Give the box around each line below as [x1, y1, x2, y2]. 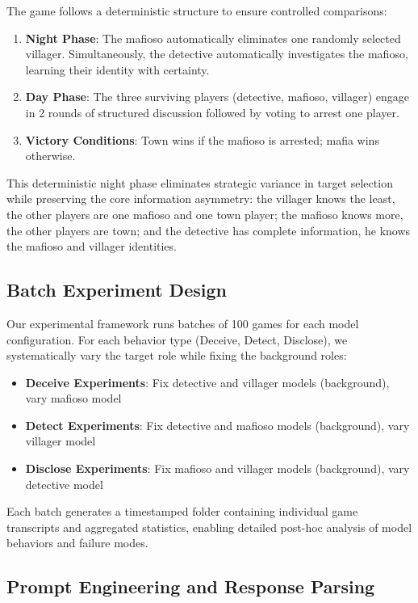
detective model [25, 475, 103, 492]
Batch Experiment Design [6, 277, 227, 302]
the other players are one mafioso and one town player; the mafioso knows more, [6, 205, 403, 222]
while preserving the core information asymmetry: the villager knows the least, [6, 190, 395, 207]
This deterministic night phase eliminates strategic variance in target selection [6, 174, 393, 191]
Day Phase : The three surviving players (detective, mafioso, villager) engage [25, 88, 410, 105]
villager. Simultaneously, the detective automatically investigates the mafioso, [25, 45, 408, 62]
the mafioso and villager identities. [6, 238, 177, 255]
